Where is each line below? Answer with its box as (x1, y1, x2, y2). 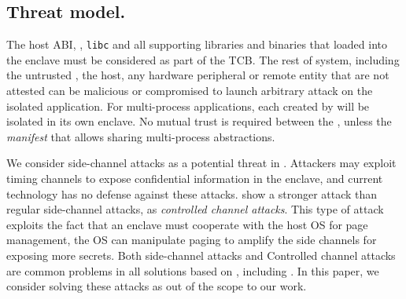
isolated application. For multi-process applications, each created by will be (6, 97, 370, 114)
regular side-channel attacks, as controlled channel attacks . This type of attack (6, 201, 384, 217)
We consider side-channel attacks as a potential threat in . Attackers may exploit (6, 155, 397, 171)
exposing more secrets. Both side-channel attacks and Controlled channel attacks (6, 246, 396, 263)
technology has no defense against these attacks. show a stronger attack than (6, 185, 378, 202)
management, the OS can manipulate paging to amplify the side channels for (6, 232, 377, 248)
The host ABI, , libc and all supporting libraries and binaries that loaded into (6, 36, 387, 53)
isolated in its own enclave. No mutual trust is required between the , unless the (6, 113, 392, 129)
